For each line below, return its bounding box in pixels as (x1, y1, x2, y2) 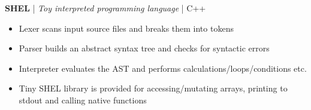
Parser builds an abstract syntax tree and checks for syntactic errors (19, 42, 270, 54)
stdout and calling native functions (19, 93, 147, 106)
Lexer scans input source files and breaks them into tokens (19, 22, 234, 34)
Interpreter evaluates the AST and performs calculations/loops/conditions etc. (19, 62, 307, 74)
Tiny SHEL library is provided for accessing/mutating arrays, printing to (19, 82, 288, 94)
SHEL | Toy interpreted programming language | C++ (5, 2, 206, 14)
